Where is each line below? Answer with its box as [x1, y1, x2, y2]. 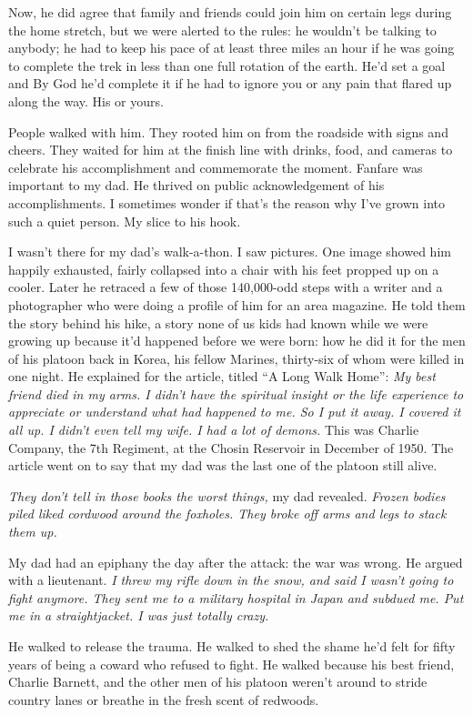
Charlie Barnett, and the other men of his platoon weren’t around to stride [8, 672, 428, 691]
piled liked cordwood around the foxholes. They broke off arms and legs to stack [8, 504, 447, 523]
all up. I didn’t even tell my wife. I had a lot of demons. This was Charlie [8, 420, 419, 439]
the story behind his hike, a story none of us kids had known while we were [8, 313, 428, 332]
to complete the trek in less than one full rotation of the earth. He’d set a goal [8, 55, 446, 75]
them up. [8, 522, 57, 541]
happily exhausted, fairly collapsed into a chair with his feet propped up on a [8, 259, 439, 278]
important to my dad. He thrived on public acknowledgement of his [8, 176, 385, 195]
